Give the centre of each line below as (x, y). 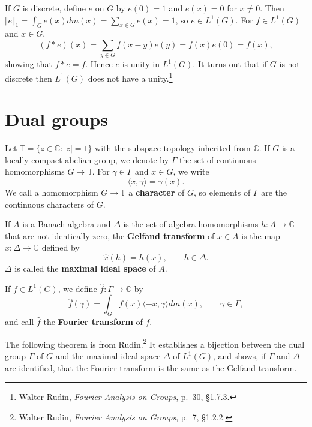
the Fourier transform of (93, 322)
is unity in (141, 64)
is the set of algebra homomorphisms (191, 224)
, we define (77, 288)
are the (274, 192)
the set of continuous (217, 159)
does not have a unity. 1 (130, 77)
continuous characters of (49, 204)
